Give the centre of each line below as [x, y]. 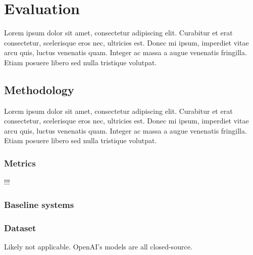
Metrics [20, 163]
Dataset [20, 227]
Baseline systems [39, 204]
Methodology [39, 89]
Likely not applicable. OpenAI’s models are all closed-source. [98, 246]
